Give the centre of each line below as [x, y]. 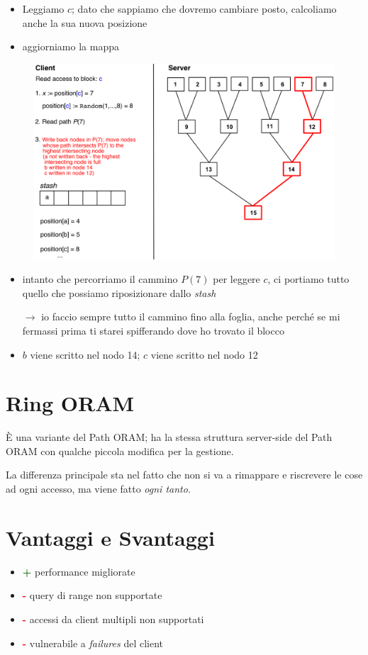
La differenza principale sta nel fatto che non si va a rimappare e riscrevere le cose [184, 475]
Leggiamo [43, 9]
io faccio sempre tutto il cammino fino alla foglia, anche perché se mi [191, 317]
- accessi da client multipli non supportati [113, 618]
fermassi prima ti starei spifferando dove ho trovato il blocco [153, 330]
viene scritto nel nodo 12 [204, 354]
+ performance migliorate [79, 571]
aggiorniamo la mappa [71, 46]
